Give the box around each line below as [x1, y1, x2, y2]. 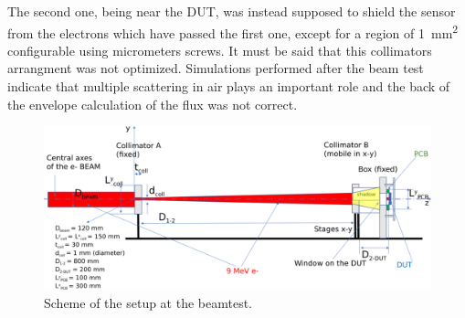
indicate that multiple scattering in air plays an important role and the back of [7, 77, 450, 96]
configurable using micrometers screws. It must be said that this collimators [7, 40, 432, 59]
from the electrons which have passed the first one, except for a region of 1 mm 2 [7, 20, 459, 42]
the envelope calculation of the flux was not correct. [7, 94, 298, 113]
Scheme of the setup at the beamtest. [44, 292, 253, 312]
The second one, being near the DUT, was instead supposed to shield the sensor [7, 2, 456, 20]
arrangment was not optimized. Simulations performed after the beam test [7, 58, 424, 78]
